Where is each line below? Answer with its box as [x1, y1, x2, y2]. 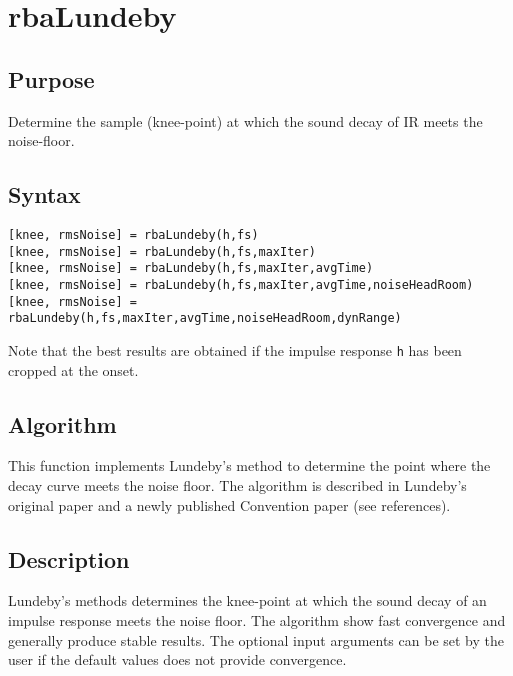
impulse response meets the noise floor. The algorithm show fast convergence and [8, 609, 506, 630]
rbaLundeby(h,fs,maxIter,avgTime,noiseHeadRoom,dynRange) [8, 311, 402, 326]
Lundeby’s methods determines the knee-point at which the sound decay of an [8, 590, 487, 611]
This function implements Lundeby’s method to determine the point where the [8, 455, 491, 476]
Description [8, 543, 130, 574]
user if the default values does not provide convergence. [8, 649, 347, 670]
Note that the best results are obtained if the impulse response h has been [8, 339, 462, 360]
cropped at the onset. [8, 359, 139, 380]
